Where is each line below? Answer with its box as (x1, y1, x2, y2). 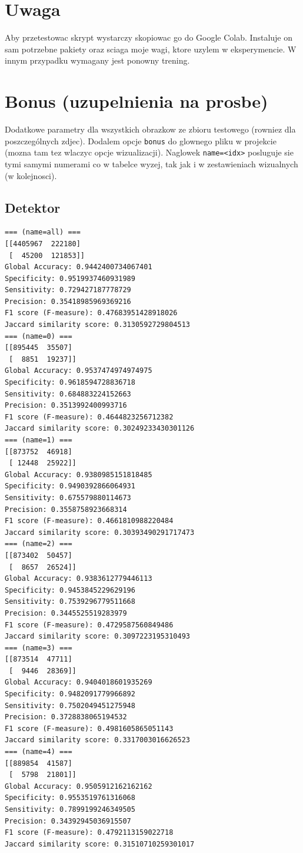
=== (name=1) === (5, 436, 72, 445)
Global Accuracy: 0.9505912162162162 (5, 782, 152, 791)
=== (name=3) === (5, 643, 72, 652)
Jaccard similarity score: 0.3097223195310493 (5, 632, 190, 641)
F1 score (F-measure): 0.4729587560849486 (5, 620, 174, 629)
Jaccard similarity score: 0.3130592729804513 (5, 320, 190, 329)
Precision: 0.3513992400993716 (5, 401, 127, 410)
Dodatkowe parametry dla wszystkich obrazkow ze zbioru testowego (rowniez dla (5, 123, 296, 135)
